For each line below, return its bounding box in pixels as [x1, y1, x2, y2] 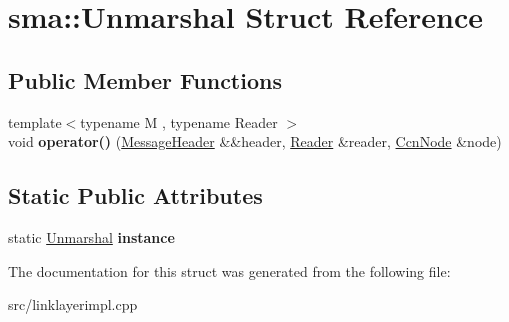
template [8, 111, 62, 132]
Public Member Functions [8, 64, 282, 95]
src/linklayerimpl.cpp [8, 294, 138, 315]
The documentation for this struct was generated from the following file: [8, 260, 451, 281]
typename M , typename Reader [80, 111, 278, 132]
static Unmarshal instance [8, 226, 175, 247]
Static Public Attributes [8, 180, 263, 211]
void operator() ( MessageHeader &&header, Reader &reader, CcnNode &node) [8, 131, 502, 152]
